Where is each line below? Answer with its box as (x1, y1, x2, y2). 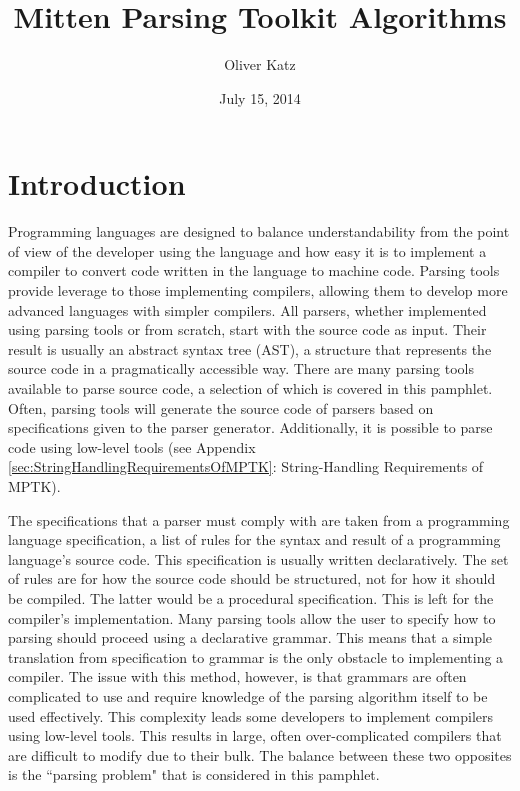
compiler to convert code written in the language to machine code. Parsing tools (8, 260, 500, 281)
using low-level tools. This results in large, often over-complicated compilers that (8, 725, 502, 746)
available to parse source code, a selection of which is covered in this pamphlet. (8, 378, 493, 398)
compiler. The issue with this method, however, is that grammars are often (8, 666, 467, 687)
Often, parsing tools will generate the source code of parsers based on (8, 397, 434, 418)
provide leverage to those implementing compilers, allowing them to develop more (8, 280, 508, 301)
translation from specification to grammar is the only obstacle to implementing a (8, 646, 504, 667)
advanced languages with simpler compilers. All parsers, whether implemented (8, 299, 487, 320)
